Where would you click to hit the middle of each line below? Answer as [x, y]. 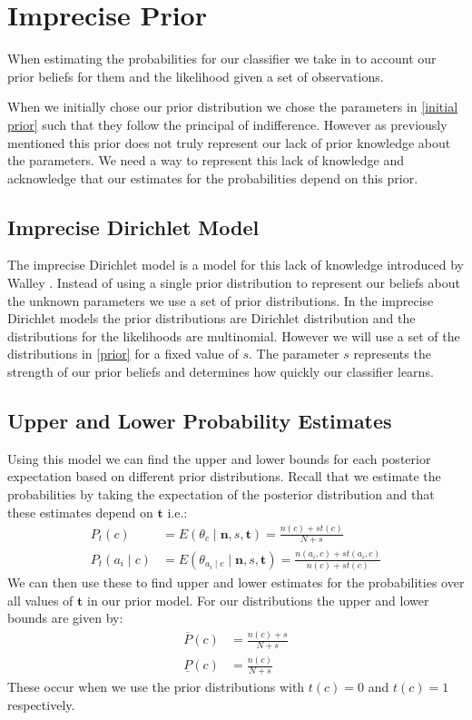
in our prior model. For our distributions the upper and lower [258, 600]
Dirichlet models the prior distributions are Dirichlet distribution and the [211, 318]
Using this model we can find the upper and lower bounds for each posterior [219, 458]
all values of [40, 600]
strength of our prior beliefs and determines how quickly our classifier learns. [221, 372]
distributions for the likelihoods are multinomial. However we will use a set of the [234, 335]
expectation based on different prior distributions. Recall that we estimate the [224, 476]
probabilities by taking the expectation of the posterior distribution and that [221, 494]
